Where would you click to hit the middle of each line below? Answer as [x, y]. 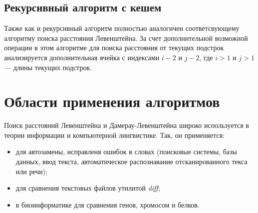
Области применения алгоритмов [112, 101]
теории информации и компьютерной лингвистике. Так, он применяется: [114, 135]
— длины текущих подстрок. [48, 67]
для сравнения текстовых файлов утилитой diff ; [88, 188]
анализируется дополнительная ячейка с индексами [82, 57]
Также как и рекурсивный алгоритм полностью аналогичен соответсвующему [122, 28]
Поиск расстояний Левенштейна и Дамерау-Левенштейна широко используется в [127, 125]
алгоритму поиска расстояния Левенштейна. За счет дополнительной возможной [126, 38]
